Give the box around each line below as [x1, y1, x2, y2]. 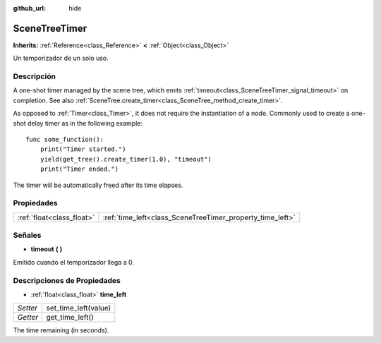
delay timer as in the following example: [27, 119, 143, 127]
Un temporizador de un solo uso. [13, 54, 109, 63]
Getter [17, 313, 39, 323]
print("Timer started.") [40, 145, 126, 153]
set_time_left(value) [46, 303, 111, 313]
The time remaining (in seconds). [13, 326, 109, 335]
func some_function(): [25, 136, 104, 143]
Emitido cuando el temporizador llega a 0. [13, 258, 134, 266]
